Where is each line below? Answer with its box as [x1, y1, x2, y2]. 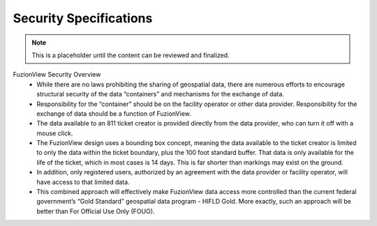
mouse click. [36, 129, 73, 137]
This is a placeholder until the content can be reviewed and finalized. [31, 51, 230, 59]
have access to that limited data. [36, 178, 130, 186]
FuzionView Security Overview [13, 70, 101, 79]
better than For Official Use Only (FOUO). [36, 206, 155, 216]
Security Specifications [13, 10, 153, 26]
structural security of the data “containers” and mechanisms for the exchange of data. [36, 90, 284, 98]
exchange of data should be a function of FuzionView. [36, 109, 191, 118]
